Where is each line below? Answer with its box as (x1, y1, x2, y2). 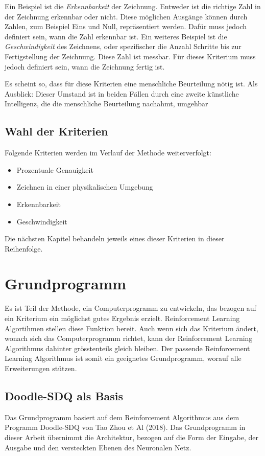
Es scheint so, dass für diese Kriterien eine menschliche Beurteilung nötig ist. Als (5, 78, 258, 89)
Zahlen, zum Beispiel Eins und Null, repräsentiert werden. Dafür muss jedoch (5, 21, 247, 32)
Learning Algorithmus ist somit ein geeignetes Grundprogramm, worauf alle (5, 353, 242, 363)
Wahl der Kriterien (5, 123, 108, 139)
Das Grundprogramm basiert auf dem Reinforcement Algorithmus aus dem (5, 412, 239, 422)
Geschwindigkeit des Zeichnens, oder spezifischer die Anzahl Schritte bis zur (5, 41, 242, 52)
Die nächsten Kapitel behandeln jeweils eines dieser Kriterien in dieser (5, 233, 225, 244)
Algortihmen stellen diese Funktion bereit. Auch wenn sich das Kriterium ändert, (5, 323, 258, 333)
